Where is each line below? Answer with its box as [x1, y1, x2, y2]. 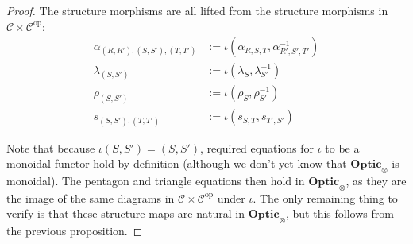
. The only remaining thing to [253, 189, 398, 206]
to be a [325, 139, 360, 156]
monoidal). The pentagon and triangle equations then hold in [6, 172, 305, 188]
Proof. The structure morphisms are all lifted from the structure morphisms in [6, 2, 388, 18]
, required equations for [200, 139, 315, 156]
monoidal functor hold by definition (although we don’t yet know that [6, 155, 347, 172]
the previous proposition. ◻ [6, 223, 143, 239]
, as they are [345, 172, 407, 188]
